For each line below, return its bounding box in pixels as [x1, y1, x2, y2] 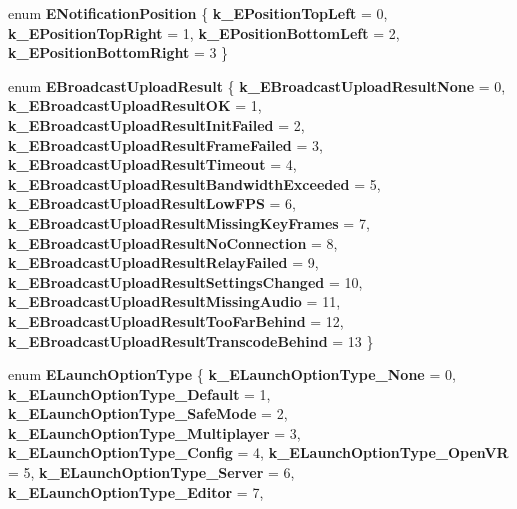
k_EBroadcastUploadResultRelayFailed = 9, [8, 252, 319, 273]
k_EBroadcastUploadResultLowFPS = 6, [8, 193, 296, 214]
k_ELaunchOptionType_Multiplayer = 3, [8, 422, 301, 443]
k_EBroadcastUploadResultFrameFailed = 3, [8, 134, 323, 155]
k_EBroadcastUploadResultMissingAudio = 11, [8, 291, 341, 312]
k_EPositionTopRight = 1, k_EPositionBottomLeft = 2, [8, 22, 400, 43]
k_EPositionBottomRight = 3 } [8, 42, 229, 63]
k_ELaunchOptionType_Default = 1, [8, 383, 271, 404]
